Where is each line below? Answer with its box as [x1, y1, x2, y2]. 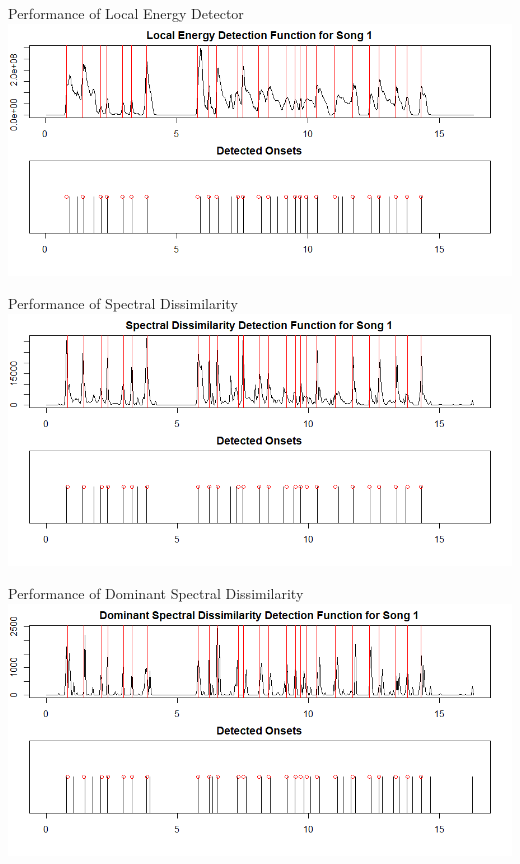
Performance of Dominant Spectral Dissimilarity [8, 583, 304, 604]
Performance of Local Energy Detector [8, 3, 244, 23]
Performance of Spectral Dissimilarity [8, 293, 238, 314]
